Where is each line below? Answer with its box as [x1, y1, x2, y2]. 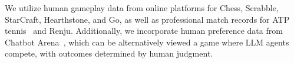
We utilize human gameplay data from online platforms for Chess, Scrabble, [5, 2, 279, 13]
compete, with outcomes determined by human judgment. [5, 47, 213, 60]
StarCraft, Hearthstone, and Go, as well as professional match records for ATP [5, 13, 290, 25]
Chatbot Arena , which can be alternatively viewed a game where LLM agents [5, 36, 289, 48]
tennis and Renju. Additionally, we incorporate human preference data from [5, 24, 283, 37]
